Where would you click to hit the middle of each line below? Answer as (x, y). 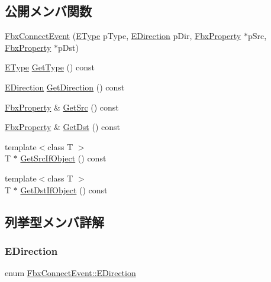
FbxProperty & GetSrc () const (62, 107)
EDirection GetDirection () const (65, 87)
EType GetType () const (50, 67)
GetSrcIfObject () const (63, 158)
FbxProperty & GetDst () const (62, 127)
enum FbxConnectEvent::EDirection (70, 273)
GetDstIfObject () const (64, 189)
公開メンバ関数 (48, 11)
